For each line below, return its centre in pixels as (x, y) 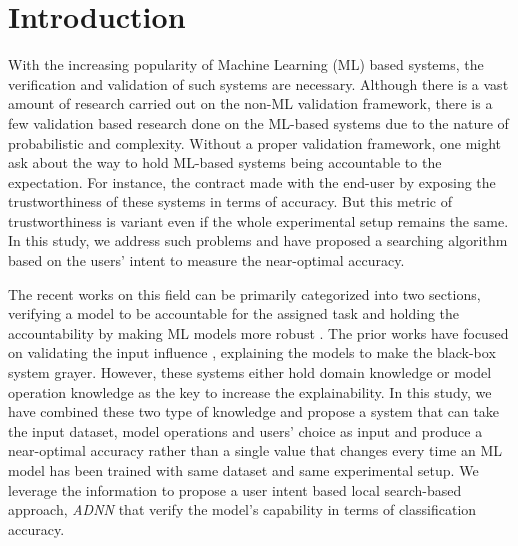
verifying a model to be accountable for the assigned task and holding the (234, 313)
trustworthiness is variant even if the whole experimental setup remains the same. (258, 220)
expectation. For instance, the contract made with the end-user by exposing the (252, 181)
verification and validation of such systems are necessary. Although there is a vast (258, 83)
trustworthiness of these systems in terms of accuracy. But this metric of (230, 201)
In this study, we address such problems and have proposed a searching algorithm (258, 240)
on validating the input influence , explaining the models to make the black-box (252, 352)
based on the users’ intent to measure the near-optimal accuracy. (206, 260)
